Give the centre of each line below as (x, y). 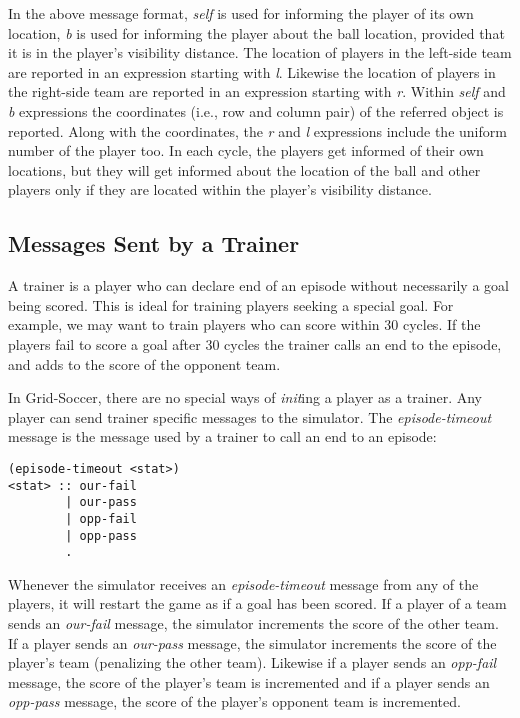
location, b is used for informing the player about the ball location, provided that (256, 32)
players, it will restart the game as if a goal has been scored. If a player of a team (257, 603)
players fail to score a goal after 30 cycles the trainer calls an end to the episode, (255, 343)
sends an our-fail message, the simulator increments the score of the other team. (253, 623)
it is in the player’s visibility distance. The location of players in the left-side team (260, 52)
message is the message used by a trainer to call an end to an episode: (222, 436)
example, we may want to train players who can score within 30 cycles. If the (244, 324)
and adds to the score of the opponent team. (144, 363)
